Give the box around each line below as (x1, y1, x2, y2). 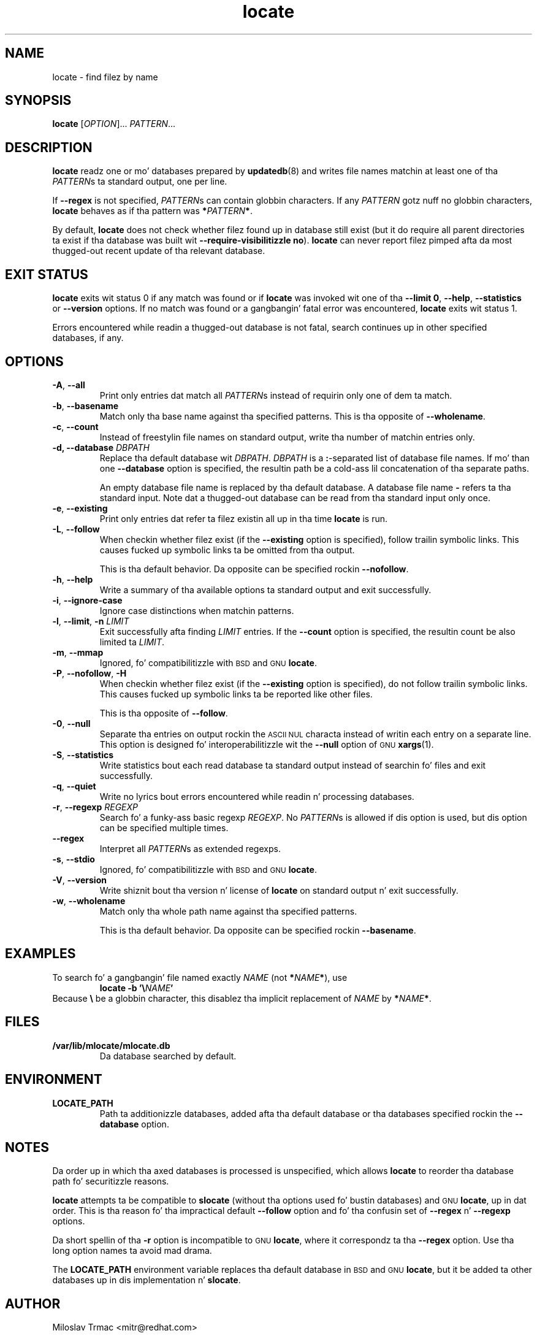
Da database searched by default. (99, 1050, 237, 1061)
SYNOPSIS (5, 93, 72, 109)
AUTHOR (5, 1296, 61, 1311)
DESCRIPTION (5, 139, 93, 155)
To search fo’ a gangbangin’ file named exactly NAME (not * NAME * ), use (52, 972, 348, 983)
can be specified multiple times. (99, 822, 229, 833)
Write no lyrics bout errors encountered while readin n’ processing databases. (99, 791, 414, 802)
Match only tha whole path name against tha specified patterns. (99, 905, 357, 916)
